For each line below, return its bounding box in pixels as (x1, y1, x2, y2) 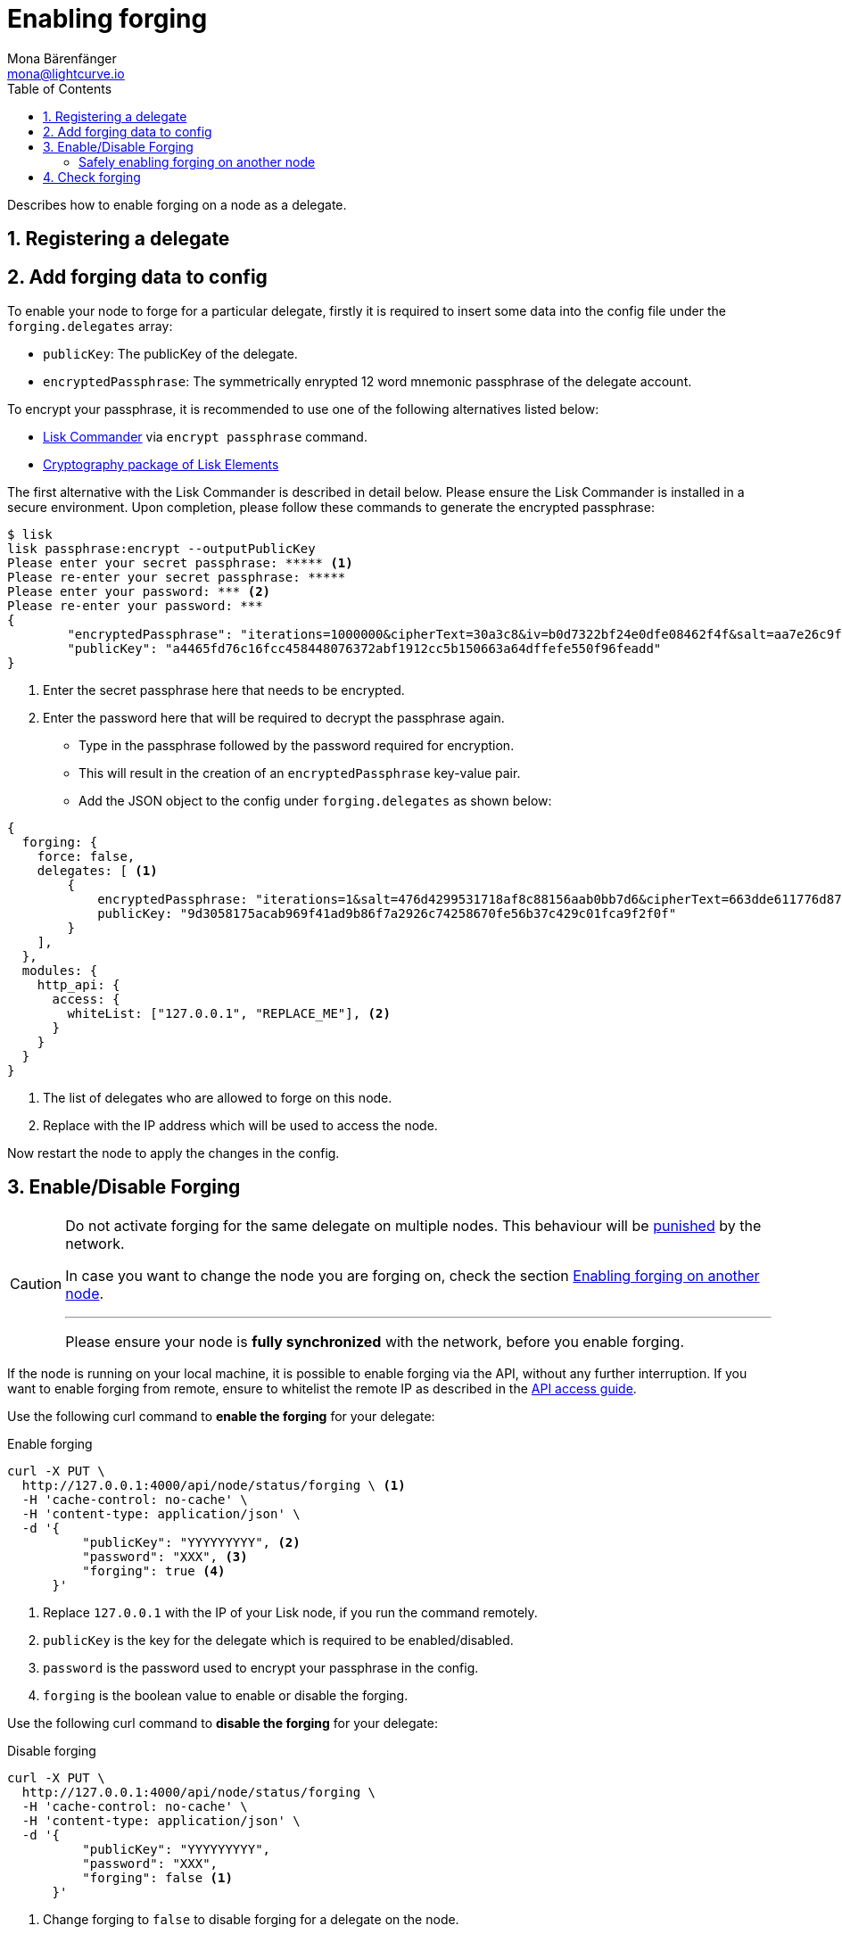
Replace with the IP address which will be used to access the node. (43, 1118, 438, 1134)
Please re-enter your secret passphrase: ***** (7, 570, 346, 585)
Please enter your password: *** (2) (7, 584, 271, 599)
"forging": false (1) (82, 1870, 233, 1885)
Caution (10, 1274, 62, 1293)
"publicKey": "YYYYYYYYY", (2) (82, 1534, 301, 1550)
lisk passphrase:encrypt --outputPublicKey (7, 541, 316, 557)
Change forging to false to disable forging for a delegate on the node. (43, 1911, 459, 1927)
